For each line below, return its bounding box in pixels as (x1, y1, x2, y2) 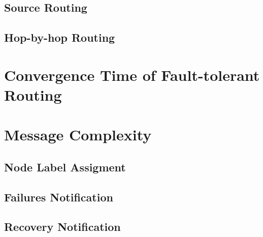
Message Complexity (4, 124, 152, 145)
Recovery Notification (4, 219, 121, 234)
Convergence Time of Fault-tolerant (4, 64, 260, 85)
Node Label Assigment (4, 159, 126, 174)
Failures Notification (4, 189, 113, 204)
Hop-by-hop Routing (4, 29, 115, 45)
